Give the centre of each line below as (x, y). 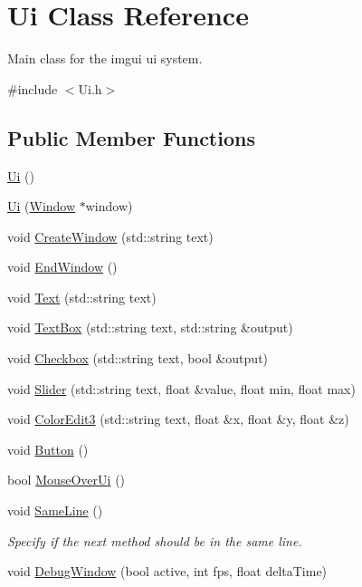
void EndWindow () (62, 267)
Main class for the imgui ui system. (105, 58)
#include (33, 88)
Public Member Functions (131, 137)
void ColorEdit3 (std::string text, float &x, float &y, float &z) (178, 419)
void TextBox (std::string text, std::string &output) (150, 327)
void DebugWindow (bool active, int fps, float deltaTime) (167, 571)
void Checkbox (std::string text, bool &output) (138, 358)
